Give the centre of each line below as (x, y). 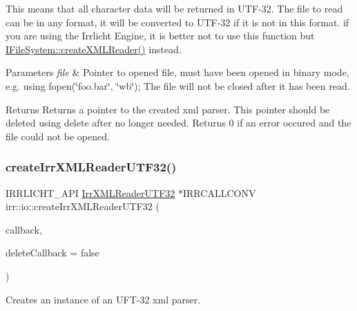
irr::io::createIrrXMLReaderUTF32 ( (83, 206)
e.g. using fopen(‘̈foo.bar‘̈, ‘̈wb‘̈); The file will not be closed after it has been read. (178, 85)
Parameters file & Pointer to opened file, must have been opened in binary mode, (177, 72)
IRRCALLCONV (220, 192)
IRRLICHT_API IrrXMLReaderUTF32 (90, 192)
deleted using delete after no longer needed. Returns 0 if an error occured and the (178, 123)
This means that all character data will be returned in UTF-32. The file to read (174, 8)
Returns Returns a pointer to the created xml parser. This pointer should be (168, 109)
